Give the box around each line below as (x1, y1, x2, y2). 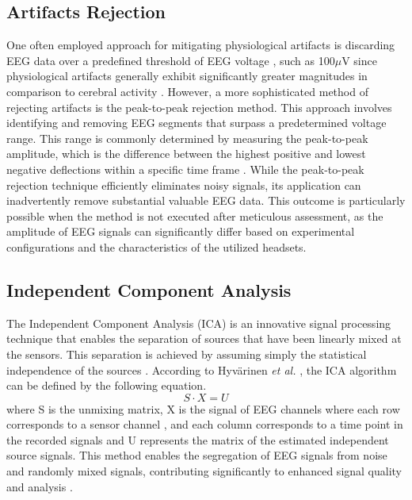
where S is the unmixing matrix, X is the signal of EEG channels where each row (6, 400, 400, 417)
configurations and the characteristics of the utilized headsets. (6, 238, 307, 255)
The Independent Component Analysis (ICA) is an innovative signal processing (6, 314, 391, 331)
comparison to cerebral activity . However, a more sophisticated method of (6, 83, 368, 99)
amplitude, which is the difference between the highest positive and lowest (6, 145, 366, 162)
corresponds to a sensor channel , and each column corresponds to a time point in (6, 416, 403, 433)
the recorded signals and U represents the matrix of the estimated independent (6, 431, 389, 448)
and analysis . (6, 478, 73, 494)
